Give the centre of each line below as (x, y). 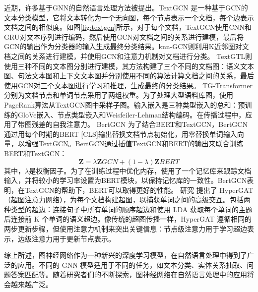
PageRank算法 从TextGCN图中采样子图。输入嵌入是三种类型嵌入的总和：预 (125, 104)
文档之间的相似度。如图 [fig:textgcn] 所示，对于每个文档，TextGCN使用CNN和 (128, 27)
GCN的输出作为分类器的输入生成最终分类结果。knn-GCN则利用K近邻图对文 (127, 46)
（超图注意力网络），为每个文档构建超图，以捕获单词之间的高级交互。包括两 (127, 200)
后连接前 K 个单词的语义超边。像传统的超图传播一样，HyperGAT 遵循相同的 (128, 219)
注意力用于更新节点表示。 (73, 238)
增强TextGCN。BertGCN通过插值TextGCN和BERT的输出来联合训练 (134, 144)
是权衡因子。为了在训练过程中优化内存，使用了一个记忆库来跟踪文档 (140, 170)
